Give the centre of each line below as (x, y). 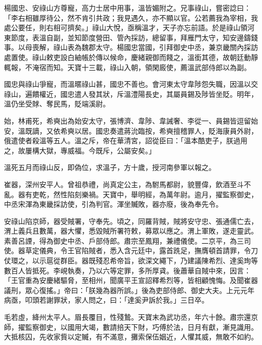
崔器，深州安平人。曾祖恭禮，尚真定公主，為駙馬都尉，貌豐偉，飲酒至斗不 (127, 184)
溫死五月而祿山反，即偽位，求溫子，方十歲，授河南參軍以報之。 (110, 167)
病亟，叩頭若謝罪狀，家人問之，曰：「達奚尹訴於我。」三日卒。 (106, 300)
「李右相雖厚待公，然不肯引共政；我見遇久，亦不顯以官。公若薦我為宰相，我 (131, 17)
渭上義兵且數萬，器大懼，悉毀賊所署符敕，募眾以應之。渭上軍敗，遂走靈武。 (131, 231)
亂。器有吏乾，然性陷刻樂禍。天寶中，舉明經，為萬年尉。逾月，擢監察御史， (131, 194)
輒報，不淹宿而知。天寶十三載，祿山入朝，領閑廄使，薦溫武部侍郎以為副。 (127, 67)
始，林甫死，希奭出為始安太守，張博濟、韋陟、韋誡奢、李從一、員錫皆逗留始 (131, 120)
